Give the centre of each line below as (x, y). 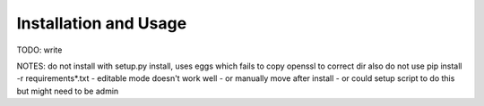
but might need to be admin (68, 91)
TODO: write (39, 50)
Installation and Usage (102, 23)
